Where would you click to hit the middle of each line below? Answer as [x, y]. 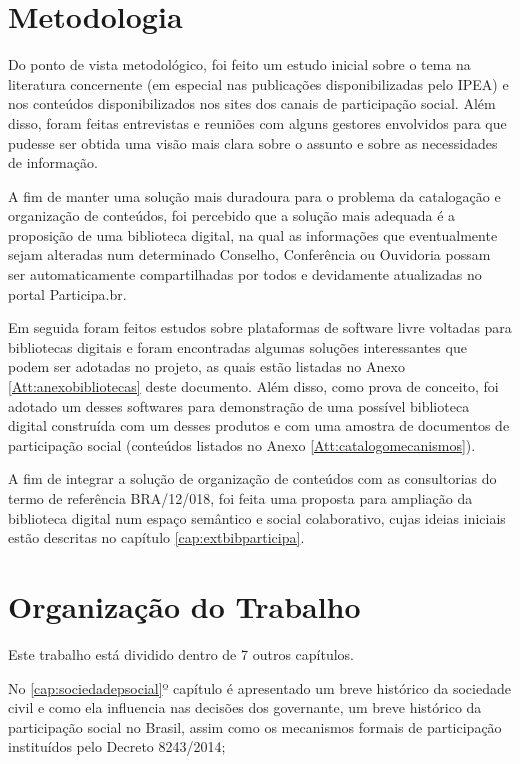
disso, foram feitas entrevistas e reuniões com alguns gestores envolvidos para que [257, 122]
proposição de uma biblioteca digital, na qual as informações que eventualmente [253, 234]
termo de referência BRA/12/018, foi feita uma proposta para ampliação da [240, 498]
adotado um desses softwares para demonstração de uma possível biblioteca [239, 405]
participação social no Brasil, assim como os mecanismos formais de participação [255, 726]
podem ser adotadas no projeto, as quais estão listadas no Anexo [206, 366]
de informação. [53, 162]
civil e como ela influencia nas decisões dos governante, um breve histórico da [245, 707]
